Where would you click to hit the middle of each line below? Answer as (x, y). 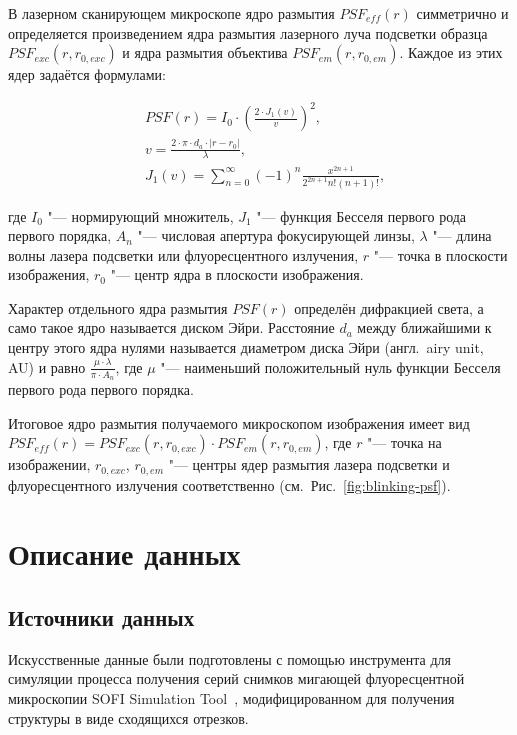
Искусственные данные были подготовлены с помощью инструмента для (229, 658)
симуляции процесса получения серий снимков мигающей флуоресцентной (236, 678)
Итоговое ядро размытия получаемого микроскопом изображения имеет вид (239, 422)
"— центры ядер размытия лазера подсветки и (309, 464)
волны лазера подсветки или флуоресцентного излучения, (183, 254)
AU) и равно (47, 366)
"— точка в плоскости (440, 254)
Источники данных (101, 616)
